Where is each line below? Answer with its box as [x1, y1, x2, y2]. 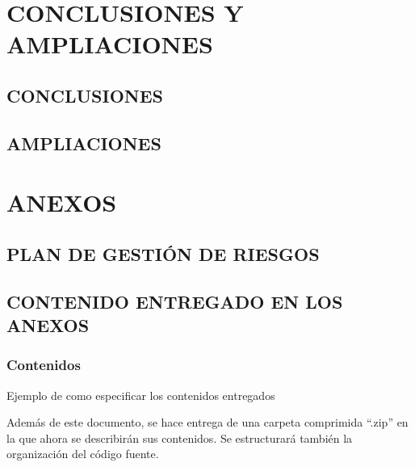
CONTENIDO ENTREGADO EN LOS [6, 288, 343, 313]
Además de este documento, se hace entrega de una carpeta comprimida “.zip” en [6, 414, 409, 431]
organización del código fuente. [6, 445, 159, 462]
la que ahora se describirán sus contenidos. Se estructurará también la [6, 429, 353, 446]
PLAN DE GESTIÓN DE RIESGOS [6, 241, 320, 266]
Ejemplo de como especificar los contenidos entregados [6, 386, 275, 403]
